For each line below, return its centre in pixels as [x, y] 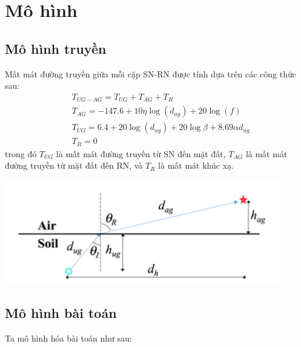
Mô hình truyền [56, 48]
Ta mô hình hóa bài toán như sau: [68, 338]
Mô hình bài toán [61, 312]
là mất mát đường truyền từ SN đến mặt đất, [141, 153]
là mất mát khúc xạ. [196, 165]
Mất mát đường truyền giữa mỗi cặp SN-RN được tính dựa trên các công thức [150, 73]
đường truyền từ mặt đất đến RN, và [74, 165]
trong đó [21, 153]
